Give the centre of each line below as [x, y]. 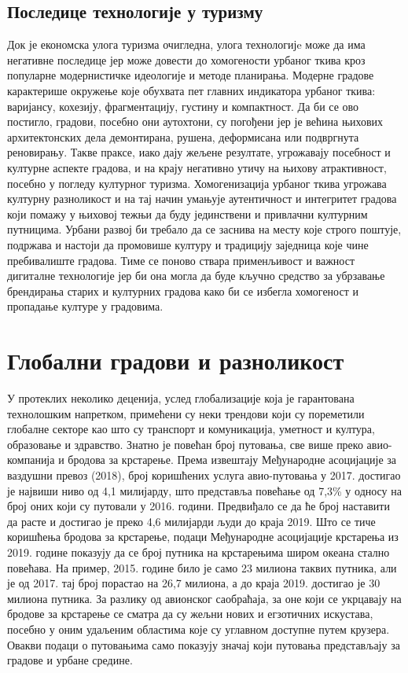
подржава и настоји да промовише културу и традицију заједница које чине [188, 244]
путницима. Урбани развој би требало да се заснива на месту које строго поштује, [204, 229]
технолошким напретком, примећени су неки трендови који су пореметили [186, 413]
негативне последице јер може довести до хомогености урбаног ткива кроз [186, 59]
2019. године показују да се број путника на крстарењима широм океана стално [198, 552]
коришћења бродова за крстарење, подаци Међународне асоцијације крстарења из [203, 537]
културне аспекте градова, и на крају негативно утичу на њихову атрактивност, [197, 167]
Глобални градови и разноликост [176, 360]
